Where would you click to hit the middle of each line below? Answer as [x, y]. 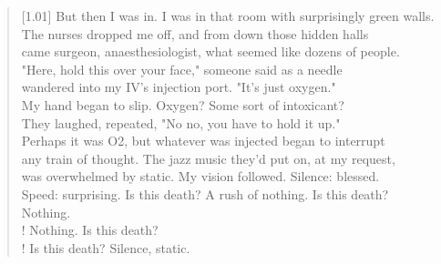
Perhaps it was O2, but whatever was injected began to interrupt [203, 141]
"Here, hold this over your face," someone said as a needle [182, 69]
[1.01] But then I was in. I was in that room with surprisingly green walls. [228, 15]
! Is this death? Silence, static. [106, 247]
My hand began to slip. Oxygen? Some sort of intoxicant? [183, 104]
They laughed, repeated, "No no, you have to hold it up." [181, 122]
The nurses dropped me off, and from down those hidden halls [195, 33]
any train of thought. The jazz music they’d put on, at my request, [208, 158]
